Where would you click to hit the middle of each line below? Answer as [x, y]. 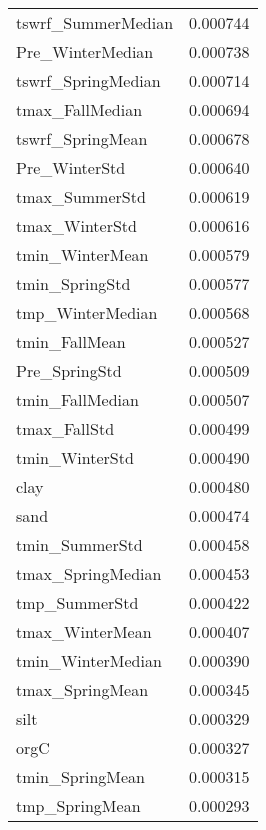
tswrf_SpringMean [82, 138]
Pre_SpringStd [69, 370]
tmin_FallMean [71, 341]
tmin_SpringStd [73, 283]
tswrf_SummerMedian [95, 22]
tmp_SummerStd [77, 602]
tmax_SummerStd [81, 196]
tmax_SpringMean [82, 689]
